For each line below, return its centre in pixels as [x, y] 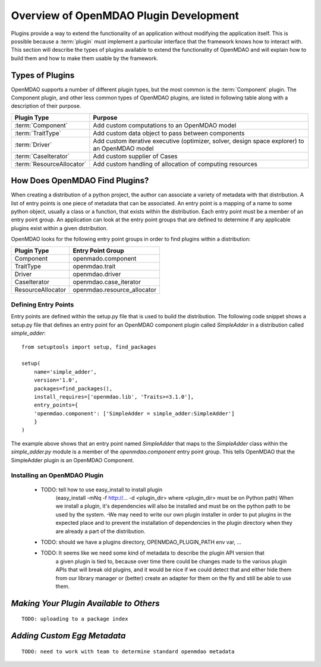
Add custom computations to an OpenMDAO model [165, 125]
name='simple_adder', [65, 372]
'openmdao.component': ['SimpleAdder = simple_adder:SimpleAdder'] [134, 413]
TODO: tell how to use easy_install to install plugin [102, 489]
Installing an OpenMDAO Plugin [57, 475]
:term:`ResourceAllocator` [50, 164]
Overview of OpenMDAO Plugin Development [125, 15]
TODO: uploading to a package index [75, 619]
